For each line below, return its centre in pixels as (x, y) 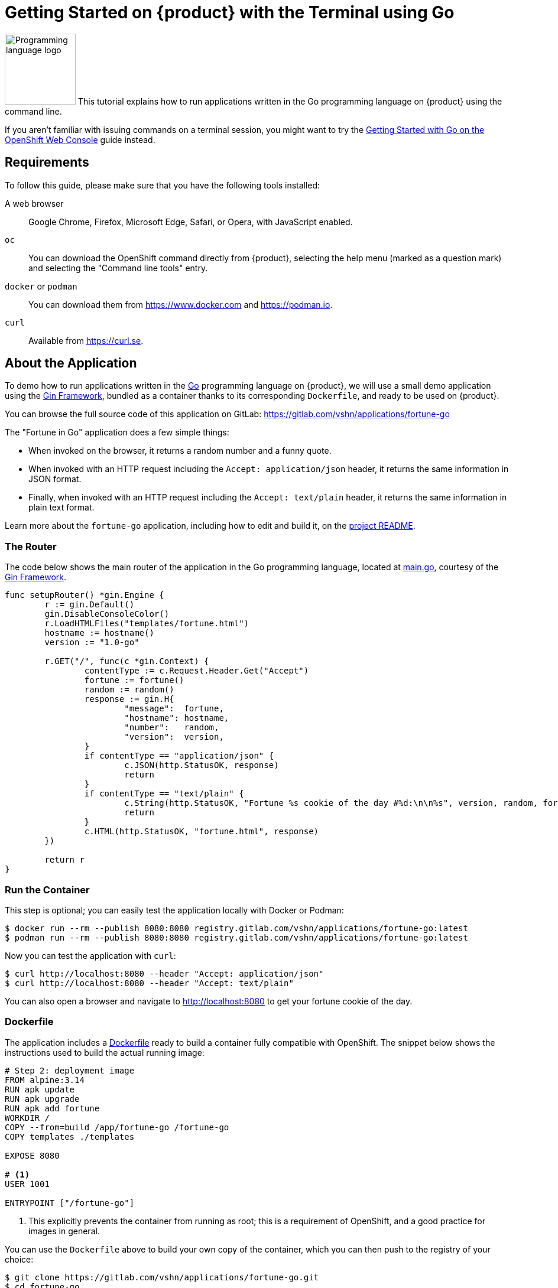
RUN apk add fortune (52, 1108)
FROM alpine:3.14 (45, 1080)
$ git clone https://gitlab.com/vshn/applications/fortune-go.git (162, 1277)
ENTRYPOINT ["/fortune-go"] (70, 1203)
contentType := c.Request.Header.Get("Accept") (197, 671)
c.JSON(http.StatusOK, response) (202, 765)
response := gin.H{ (129, 699)
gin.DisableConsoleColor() (107, 614)
